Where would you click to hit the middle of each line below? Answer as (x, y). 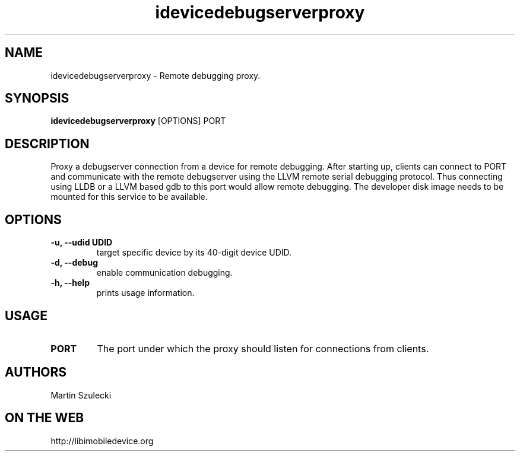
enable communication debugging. (164, 273)
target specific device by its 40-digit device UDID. (194, 253)
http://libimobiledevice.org (102, 441)
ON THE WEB (45, 418)
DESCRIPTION (47, 144)
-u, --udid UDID (82, 243)
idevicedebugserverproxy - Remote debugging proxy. (156, 75)
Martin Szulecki (81, 395)
